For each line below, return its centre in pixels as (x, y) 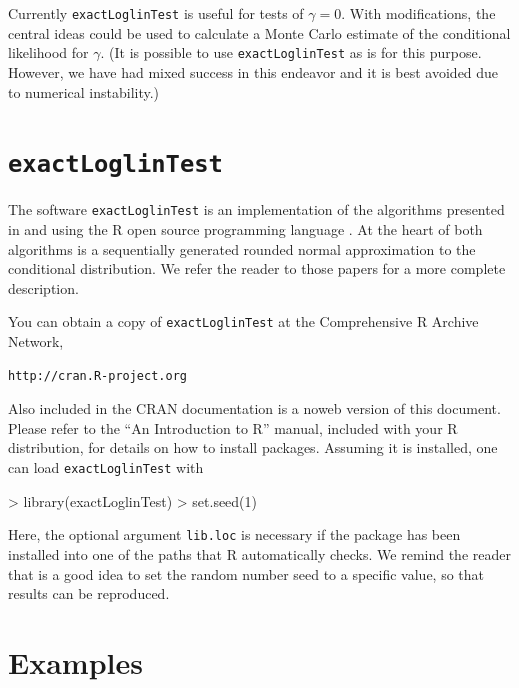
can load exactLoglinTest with (106, 467)
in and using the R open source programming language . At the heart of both (245, 229)
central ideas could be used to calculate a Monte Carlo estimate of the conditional (259, 32)
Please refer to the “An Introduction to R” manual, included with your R (233, 427)
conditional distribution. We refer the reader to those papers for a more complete (257, 268)
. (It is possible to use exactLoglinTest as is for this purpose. (291, 52)
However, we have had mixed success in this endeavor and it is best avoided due (253, 71)
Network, (36, 341)
